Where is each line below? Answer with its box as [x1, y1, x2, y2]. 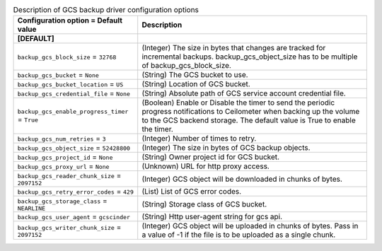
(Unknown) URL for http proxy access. [141, 161, 270, 171]
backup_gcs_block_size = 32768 [17, 52, 117, 62]
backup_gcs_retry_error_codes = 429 [17, 187, 134, 197]
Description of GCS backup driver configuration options [13, 5, 199, 15]
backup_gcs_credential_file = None [17, 88, 131, 98]
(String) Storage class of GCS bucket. [141, 199, 267, 209]
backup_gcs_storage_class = [17, 196, 108, 206]
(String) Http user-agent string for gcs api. [141, 212, 283, 222]
